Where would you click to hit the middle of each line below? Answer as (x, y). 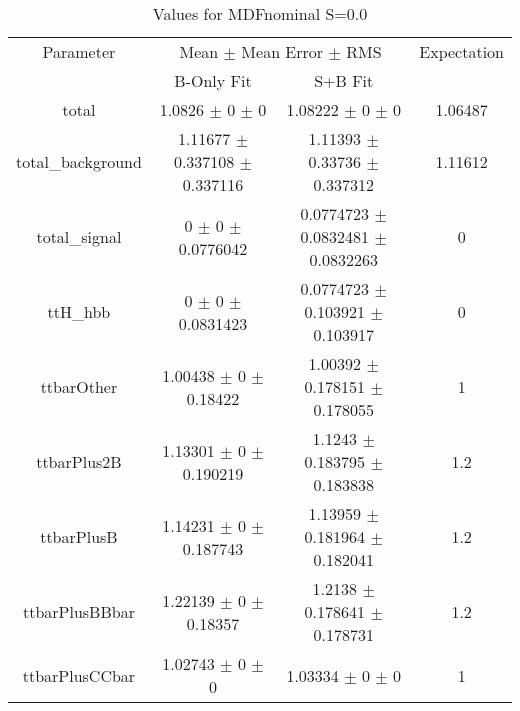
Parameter (79, 51)
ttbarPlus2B (79, 461)
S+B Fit (344, 80)
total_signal (79, 236)
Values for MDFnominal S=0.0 (260, 13)
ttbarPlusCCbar (79, 675)
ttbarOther (79, 386)
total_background (79, 161)
